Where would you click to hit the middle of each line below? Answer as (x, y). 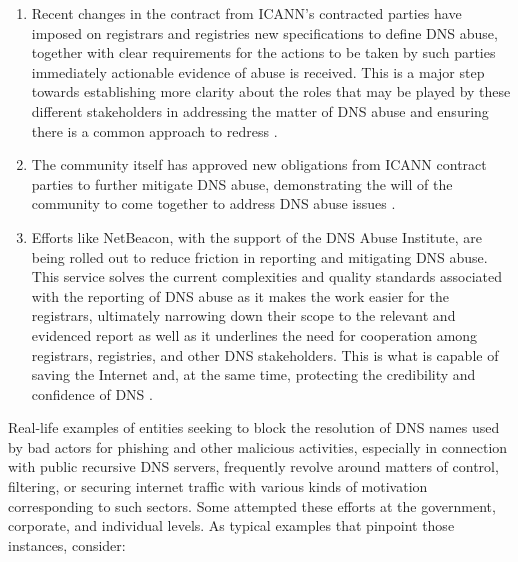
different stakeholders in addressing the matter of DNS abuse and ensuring (260, 110)
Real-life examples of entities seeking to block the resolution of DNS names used (254, 427)
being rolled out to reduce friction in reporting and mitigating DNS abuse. (259, 256)
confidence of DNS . (92, 393)
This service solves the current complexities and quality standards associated (266, 276)
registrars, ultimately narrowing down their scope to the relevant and (243, 315)
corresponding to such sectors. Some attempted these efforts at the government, (252, 505)
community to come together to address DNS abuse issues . (213, 203)
